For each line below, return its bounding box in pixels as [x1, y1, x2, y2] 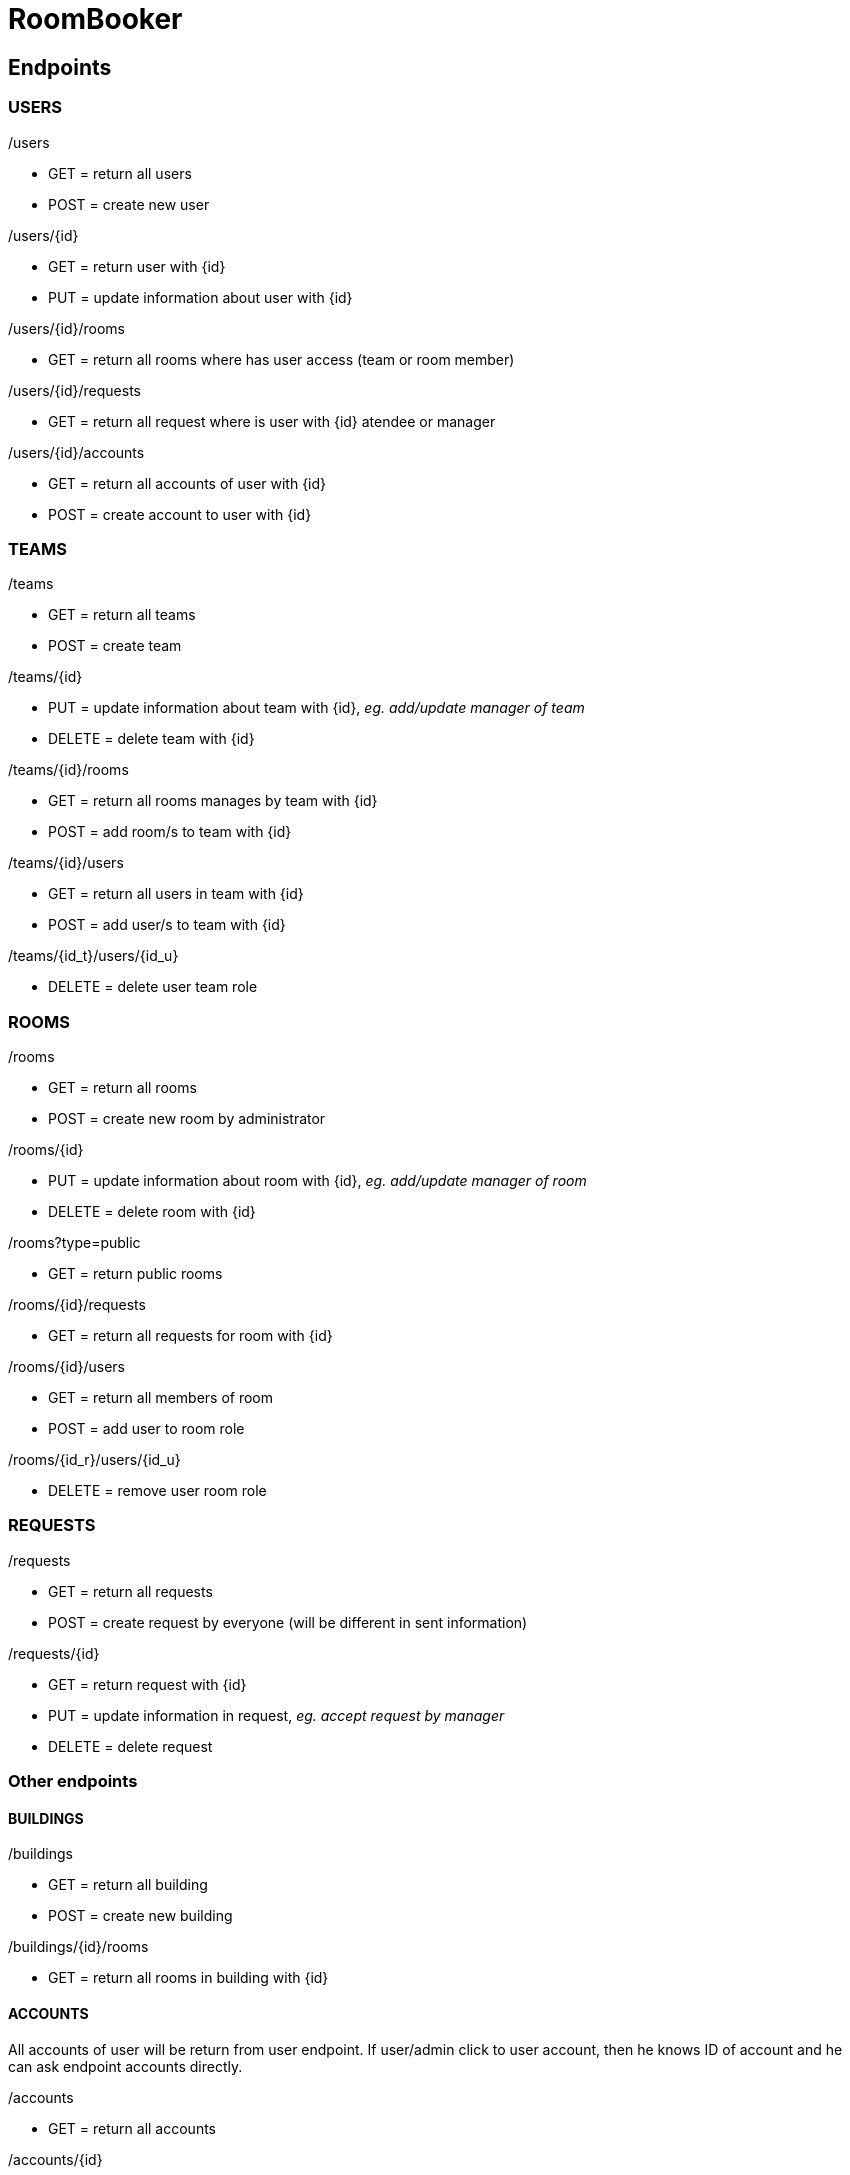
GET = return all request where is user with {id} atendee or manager [48, 412, 496, 430]
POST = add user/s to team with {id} [48, 916, 286, 934]
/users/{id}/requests [8, 381, 141, 399]
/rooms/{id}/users [8, 1358, 126, 1376]
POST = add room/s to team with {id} [48, 823, 292, 841]
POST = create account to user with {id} [48, 505, 312, 523]
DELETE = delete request [48, 1737, 213, 1755]
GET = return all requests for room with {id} [48, 1327, 333, 1345]
